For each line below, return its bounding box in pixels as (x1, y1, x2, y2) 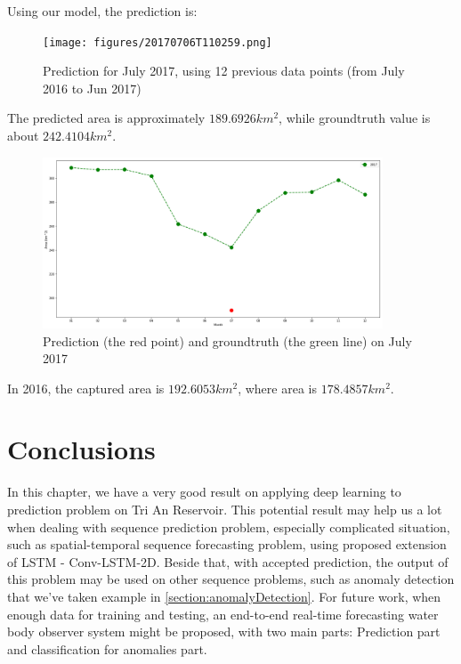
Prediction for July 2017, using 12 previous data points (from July (43, 61, 405, 80)
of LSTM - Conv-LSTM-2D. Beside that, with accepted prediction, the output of (7, 552, 449, 571)
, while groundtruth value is (279, 109, 431, 127)
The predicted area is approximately (7, 109, 206, 127)
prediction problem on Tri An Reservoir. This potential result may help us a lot (7, 500, 442, 518)
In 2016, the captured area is (7, 378, 165, 397)
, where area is (238, 378, 317, 397)
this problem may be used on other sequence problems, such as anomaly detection (7, 570, 455, 588)
